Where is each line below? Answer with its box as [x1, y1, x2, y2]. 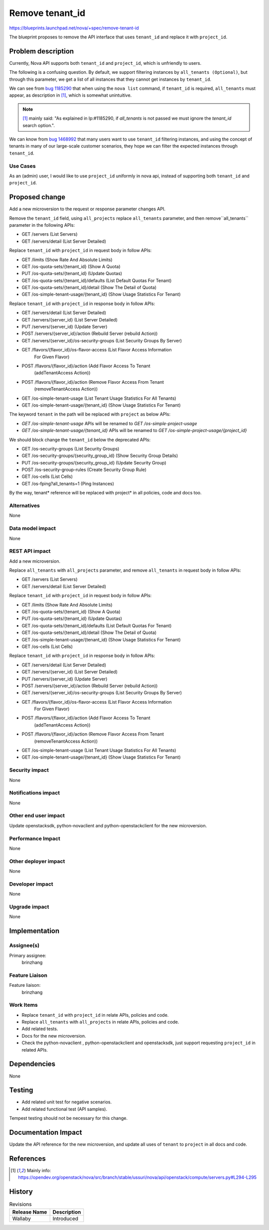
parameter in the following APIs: [9, 222, 75, 228]
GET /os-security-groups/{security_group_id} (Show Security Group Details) [21, 453, 178, 459]
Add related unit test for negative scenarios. [21, 1099, 112, 1105]
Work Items [9, 1002, 38, 1009]
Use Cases [9, 162, 36, 169]
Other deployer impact [9, 858, 65, 865]
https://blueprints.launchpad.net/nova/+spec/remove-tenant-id [9, 25, 139, 31]
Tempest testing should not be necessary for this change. [9, 1115, 128, 1121]
